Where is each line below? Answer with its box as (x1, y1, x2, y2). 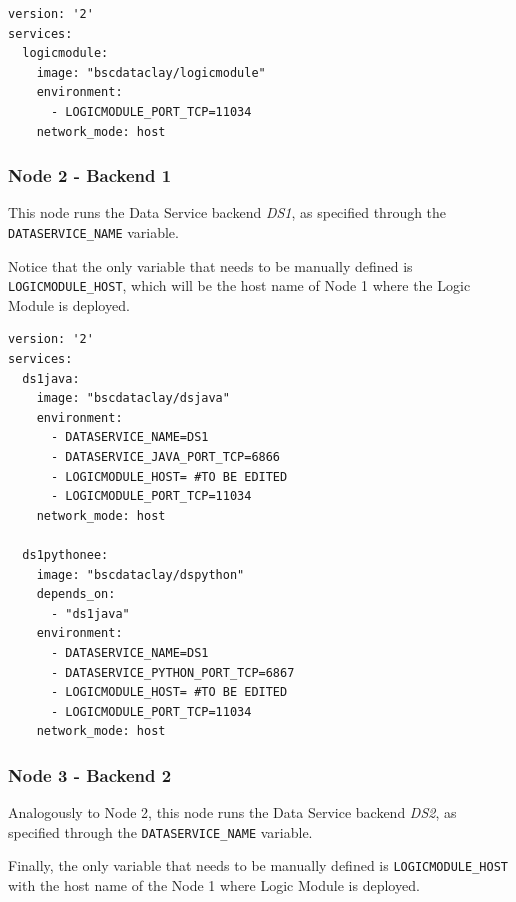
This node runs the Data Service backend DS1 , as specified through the (8, 202, 447, 223)
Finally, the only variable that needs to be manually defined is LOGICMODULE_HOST (8, 855, 508, 876)
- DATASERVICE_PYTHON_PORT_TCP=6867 (50, 665, 295, 680)
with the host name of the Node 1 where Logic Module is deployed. (8, 875, 420, 896)
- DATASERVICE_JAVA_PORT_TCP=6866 (50, 450, 281, 465)
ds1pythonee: (22, 548, 109, 562)
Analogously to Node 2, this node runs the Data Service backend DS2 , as (8, 802, 457, 823)
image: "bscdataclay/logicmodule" (36, 65, 266, 80)
